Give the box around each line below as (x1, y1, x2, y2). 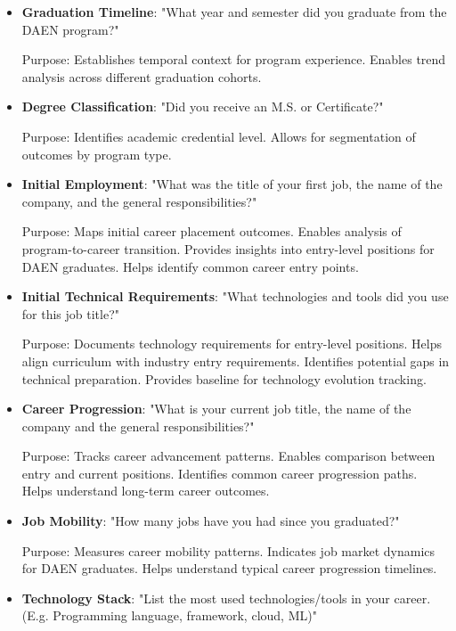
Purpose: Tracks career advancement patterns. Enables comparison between (21, 447, 436, 465)
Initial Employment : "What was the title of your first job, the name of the (21, 175, 443, 193)
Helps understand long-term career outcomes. (21, 481, 270, 500)
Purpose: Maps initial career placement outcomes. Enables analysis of (21, 222, 402, 241)
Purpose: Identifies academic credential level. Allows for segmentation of (21, 127, 416, 145)
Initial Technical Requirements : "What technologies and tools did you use (21, 287, 449, 306)
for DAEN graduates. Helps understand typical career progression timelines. (21, 559, 437, 578)
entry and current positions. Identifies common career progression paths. (21, 463, 418, 482)
